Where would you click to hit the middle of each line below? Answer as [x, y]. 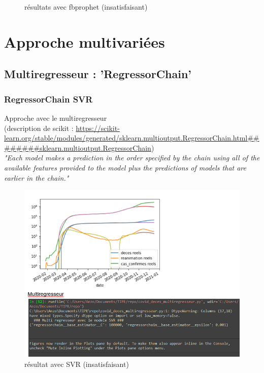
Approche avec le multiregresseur [56, 117]
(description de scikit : [39, 128]
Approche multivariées [85, 41]
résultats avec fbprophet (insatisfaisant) [86, 7]
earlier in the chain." [37, 177]
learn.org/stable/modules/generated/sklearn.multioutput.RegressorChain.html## [132, 138]
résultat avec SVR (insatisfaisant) [77, 364]
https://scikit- [98, 128]
